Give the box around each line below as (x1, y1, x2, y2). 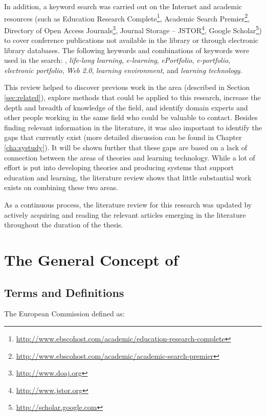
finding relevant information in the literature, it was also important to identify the (4, 122, 262, 132)
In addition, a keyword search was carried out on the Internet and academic (4, 1, 242, 11)
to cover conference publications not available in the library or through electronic (4, 35, 258, 45)
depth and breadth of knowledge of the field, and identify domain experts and (4, 102, 248, 112)
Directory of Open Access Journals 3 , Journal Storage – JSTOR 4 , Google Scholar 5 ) (4, 23, 262, 35)
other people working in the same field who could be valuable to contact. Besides (4, 112, 258, 123)
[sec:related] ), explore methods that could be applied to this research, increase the (4, 92, 261, 103)
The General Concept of (4, 249, 179, 270)
